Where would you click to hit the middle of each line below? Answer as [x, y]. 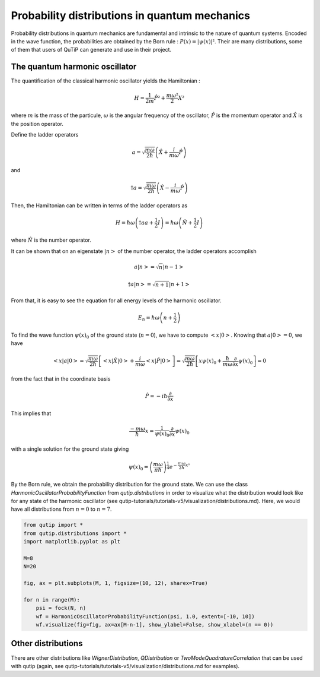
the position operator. [37, 124]
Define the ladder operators [45, 135]
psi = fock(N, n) [61, 608]
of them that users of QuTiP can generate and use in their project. [91, 50]
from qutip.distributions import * [75, 533]
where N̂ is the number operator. [51, 240]
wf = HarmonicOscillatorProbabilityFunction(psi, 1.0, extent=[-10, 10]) [145, 616]
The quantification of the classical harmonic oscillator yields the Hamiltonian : [106, 81]
